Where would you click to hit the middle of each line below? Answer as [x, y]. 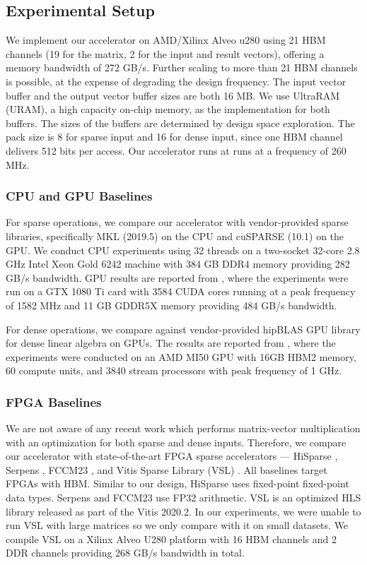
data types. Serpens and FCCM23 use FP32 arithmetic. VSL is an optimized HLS [183, 498]
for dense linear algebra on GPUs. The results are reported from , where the [171, 343]
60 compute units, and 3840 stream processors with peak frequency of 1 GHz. [174, 370]
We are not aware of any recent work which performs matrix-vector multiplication [183, 428]
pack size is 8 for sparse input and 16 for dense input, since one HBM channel [174, 137]
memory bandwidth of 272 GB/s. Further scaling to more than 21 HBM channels [182, 67]
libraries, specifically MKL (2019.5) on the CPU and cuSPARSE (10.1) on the [175, 236]
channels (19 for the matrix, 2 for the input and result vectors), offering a [165, 53]
